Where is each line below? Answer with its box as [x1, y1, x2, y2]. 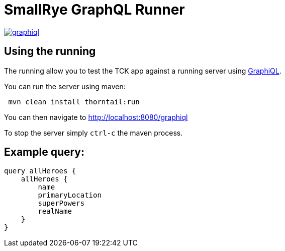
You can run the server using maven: [4, 82, 126, 91]
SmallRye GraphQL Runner [4, 1, 185, 18]
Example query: [4, 146, 85, 159]
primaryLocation [38, 191, 102, 200]
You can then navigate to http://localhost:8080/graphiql [4, 112, 188, 121]
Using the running [4, 45, 96, 58]
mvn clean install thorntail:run [8, 97, 140, 106]
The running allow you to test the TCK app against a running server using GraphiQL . [4, 66, 281, 75]
